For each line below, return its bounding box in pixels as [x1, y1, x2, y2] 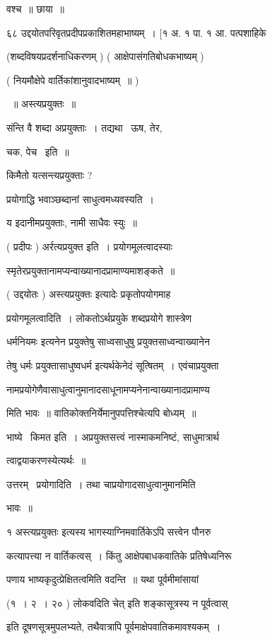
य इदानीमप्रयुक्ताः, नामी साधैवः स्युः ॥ [6, 215, 137, 230]
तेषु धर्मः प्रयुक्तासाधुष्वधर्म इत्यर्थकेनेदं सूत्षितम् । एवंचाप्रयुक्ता [6, 357, 219, 372]
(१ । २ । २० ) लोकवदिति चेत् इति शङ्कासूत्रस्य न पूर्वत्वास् [6, 595, 228, 610]
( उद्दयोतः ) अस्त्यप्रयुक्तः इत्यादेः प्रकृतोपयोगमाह [6, 287, 171, 301]
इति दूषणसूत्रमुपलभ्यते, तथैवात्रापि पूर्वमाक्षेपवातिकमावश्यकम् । [6, 619, 221, 634]
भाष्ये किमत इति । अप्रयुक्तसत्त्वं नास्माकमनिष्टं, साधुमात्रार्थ [6, 429, 220, 444]
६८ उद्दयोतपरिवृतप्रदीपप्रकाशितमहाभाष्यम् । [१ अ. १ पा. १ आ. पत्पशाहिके [6, 25, 266, 40]
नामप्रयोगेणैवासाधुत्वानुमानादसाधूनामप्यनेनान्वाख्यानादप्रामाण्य [6, 381, 210, 396]
